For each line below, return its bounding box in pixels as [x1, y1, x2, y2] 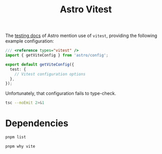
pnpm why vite [5, 144, 36, 149]
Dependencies [5, 118, 68, 129]
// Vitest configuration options [14, 71, 86, 76]
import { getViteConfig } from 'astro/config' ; [5, 53, 109, 58]
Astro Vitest [59, 4, 112, 15]
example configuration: [5, 38, 54, 44]
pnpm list [5, 134, 27, 140]
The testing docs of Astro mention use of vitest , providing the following [5, 32, 157, 39]
